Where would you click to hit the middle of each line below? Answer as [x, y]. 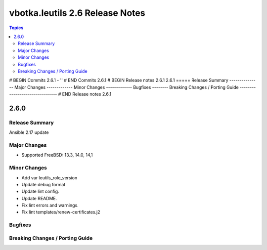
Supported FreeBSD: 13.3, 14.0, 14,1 [57, 155]
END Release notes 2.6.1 [87, 94]
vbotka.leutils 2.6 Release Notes [77, 13]
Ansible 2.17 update [29, 132]
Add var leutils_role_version [49, 177]
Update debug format [44, 184]
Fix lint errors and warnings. [50, 206]
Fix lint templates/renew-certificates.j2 [61, 212]
